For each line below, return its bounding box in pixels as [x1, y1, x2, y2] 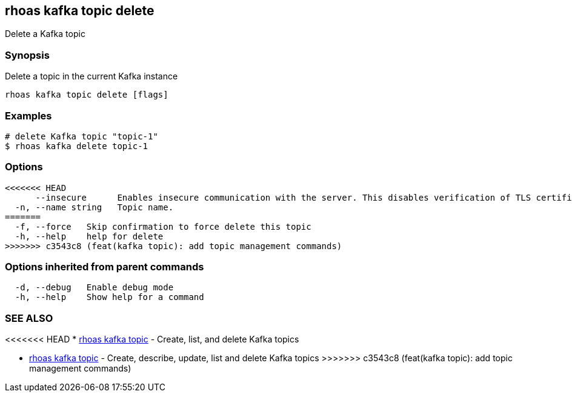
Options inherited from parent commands [5, 261, 204, 273]
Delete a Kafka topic [5, 28, 85, 39]
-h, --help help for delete [15, 231, 164, 241]
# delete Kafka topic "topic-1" [5, 131, 158, 141]
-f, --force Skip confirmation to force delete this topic [15, 221, 311, 232]
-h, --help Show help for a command [15, 292, 204, 302]
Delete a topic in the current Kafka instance [5, 71, 178, 82]
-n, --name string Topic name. [15, 202, 174, 212]
